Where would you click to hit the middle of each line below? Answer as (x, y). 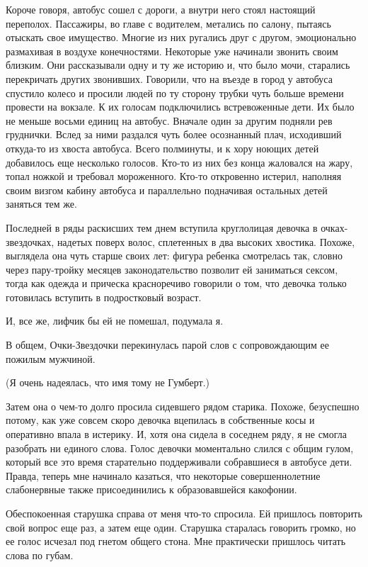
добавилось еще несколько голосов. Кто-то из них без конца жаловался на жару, (179, 162)
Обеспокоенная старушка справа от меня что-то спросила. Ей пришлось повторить (184, 513)
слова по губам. (40, 555)
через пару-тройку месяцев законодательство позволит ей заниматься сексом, (172, 269)
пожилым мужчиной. (51, 358)
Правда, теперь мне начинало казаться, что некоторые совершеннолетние (163, 475)
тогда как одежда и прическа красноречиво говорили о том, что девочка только (176, 283)
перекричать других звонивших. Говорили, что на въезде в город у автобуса (169, 78)
